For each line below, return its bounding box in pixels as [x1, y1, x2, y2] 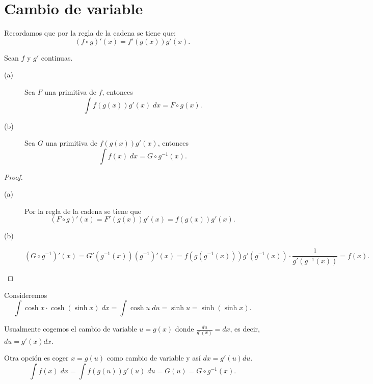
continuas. [41, 52, 73, 63]
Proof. [4, 171, 23, 182]
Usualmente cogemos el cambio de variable [4, 323, 137, 334]
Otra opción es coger [4, 352, 69, 363]
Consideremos [4, 289, 47, 300]
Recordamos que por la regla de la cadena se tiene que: [4, 28, 176, 38]
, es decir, [230, 323, 260, 334]
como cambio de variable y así [106, 352, 201, 363]
